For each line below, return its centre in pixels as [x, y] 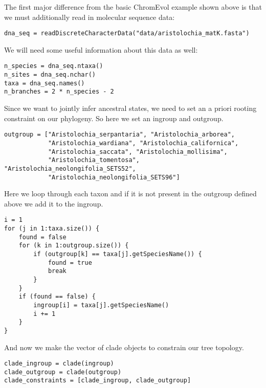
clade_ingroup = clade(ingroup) [59, 364]
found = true [70, 263]
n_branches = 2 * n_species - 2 [59, 92]
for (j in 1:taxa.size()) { [52, 229]
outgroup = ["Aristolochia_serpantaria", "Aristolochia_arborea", [120, 135]
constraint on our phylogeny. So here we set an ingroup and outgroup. [114, 118]
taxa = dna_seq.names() [45, 83]
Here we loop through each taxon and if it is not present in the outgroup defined [130, 193]
